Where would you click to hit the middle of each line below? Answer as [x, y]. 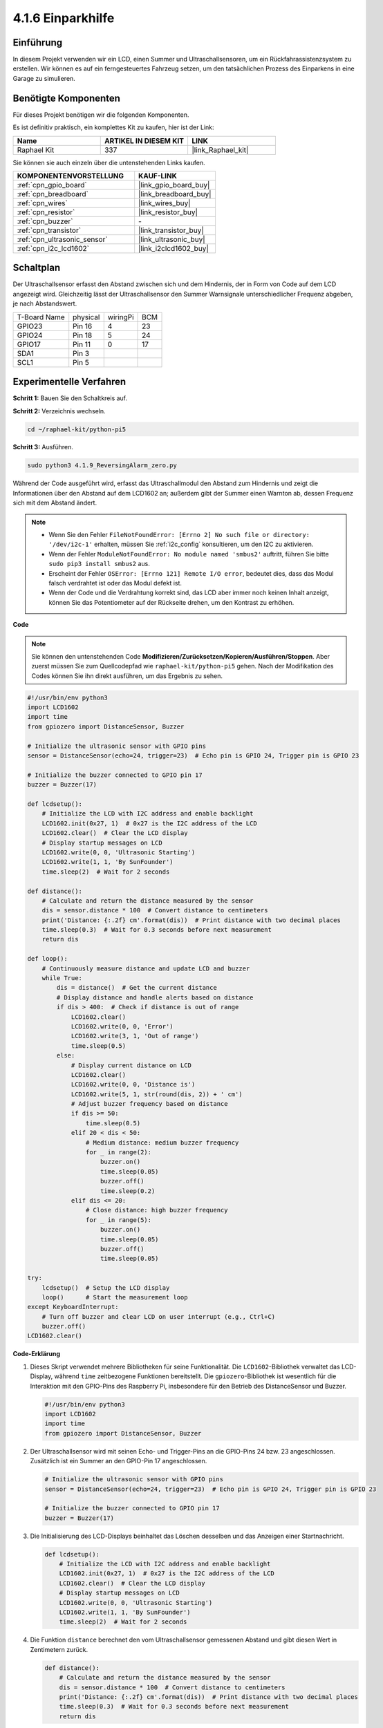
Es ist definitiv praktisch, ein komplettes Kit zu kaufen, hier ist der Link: [113, 127]
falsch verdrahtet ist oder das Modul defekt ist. [115, 583]
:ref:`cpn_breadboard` [53, 194]
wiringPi [121, 317]
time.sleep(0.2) [128, 1191]
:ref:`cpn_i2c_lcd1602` [53, 248]
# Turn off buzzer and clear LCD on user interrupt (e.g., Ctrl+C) [159, 1316]
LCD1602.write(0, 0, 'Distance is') [133, 1084]
